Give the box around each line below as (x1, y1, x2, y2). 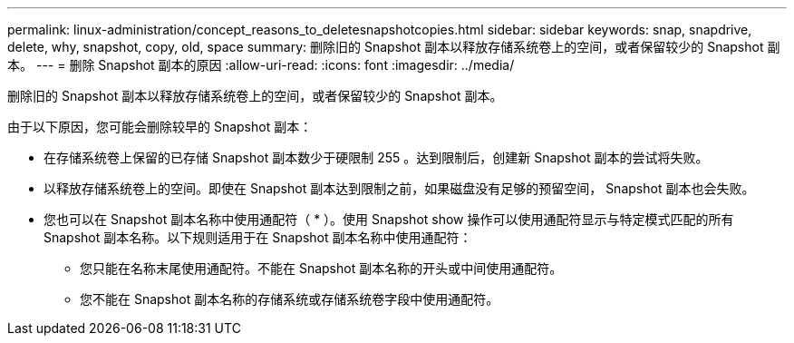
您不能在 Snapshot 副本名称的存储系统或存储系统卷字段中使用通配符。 (80, 291, 499, 307)
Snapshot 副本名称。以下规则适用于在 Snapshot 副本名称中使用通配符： (44, 230, 472, 245)
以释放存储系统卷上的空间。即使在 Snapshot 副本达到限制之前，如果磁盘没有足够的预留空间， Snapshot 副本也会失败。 (44, 181, 755, 196)
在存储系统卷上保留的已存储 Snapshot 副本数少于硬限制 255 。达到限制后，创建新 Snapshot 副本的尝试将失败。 (44, 150, 709, 165)
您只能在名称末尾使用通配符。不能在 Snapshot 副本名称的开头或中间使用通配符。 (80, 260, 563, 276)
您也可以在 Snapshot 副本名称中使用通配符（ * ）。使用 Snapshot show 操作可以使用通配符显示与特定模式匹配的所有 (44, 211, 734, 227)
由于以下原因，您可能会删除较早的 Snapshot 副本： (7, 119, 313, 134)
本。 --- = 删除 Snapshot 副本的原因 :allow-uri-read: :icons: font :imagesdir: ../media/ (7, 57, 515, 73)
